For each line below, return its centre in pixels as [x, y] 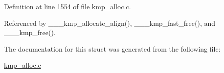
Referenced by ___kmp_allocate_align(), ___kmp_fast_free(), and [110, 23]
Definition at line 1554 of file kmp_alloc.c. [67, 6]
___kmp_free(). [30, 32]
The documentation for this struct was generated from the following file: [112, 48]
